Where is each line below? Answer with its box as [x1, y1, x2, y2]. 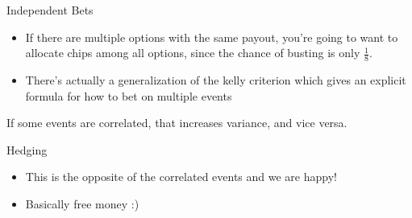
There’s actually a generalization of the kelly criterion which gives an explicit [25, 72, 406, 88]
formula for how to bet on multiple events [25, 87, 232, 104]
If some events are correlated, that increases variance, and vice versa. [6, 114, 347, 131]
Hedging [6, 141, 48, 158]
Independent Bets [6, 2, 94, 18]
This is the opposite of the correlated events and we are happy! [25, 168, 337, 185]
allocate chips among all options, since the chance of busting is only [25, 44, 360, 61]
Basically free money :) [25, 195, 139, 212]
